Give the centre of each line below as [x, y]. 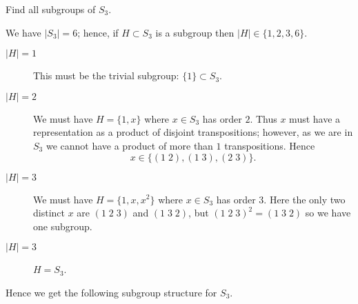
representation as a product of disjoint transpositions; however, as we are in [193, 132]
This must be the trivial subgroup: [106, 75]
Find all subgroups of [51, 9]
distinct [49, 213]
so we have [328, 213]
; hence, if [98, 32]
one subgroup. [63, 226]
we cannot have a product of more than [129, 145]
